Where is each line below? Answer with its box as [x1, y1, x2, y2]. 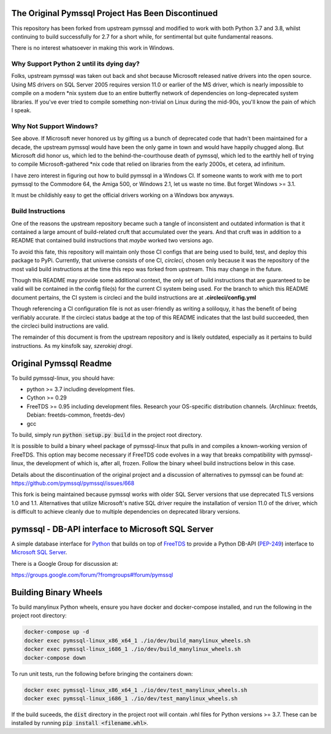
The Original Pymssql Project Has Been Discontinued [11, 8, 218, 18]
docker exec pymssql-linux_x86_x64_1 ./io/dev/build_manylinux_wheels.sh [24, 637, 251, 644]
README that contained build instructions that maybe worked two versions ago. [11, 237, 214, 244]
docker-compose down [24, 654, 86, 661]
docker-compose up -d [24, 628, 89, 635]
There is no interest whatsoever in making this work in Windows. [11, 44, 175, 52]
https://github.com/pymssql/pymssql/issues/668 [11, 479, 135, 487]
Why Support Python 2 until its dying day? [11, 60, 140, 68]
